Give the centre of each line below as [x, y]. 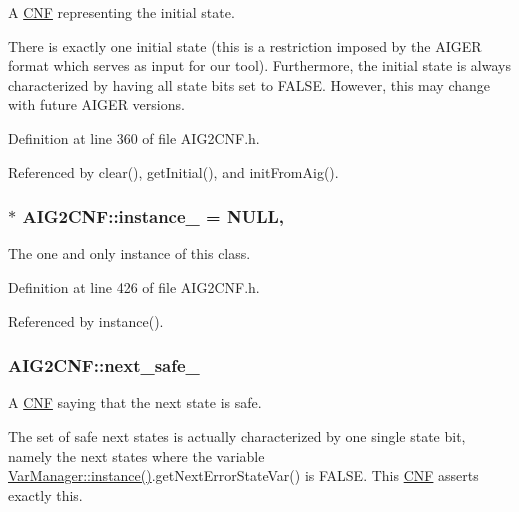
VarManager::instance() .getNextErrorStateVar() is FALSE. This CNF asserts [243, 475]
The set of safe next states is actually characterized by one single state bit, [237, 435]
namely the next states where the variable [136, 455]
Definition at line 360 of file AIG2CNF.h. [134, 137]
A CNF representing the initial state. [121, 12]
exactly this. [45, 494]
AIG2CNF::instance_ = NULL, [153, 216]
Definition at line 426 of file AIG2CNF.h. [134, 286]
